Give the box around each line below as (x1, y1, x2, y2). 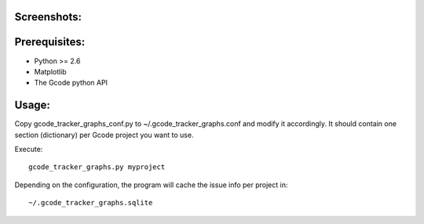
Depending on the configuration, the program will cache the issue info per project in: (14, 180, 288, 190)
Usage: (14, 99, 51, 112)
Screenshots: (14, 10, 82, 23)
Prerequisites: (14, 35, 86, 49)
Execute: (14, 145, 43, 154)
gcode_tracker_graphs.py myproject (28, 163, 166, 172)
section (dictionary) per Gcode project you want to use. (14, 130, 194, 139)
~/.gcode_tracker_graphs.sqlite (28, 198, 153, 208)
